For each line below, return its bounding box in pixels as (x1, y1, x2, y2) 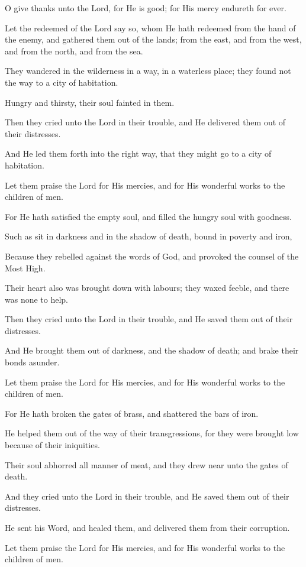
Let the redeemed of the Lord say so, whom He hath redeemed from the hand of (5, 21, 296, 34)
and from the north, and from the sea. (5, 44, 143, 57)
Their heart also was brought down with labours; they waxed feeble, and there (5, 281, 289, 294)
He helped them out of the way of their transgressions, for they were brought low (5, 427, 299, 439)
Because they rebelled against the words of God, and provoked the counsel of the (5, 250, 299, 262)
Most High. (5, 261, 46, 274)
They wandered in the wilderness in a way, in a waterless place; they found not (5, 64, 291, 77)
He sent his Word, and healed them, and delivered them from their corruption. (5, 521, 290, 533)
